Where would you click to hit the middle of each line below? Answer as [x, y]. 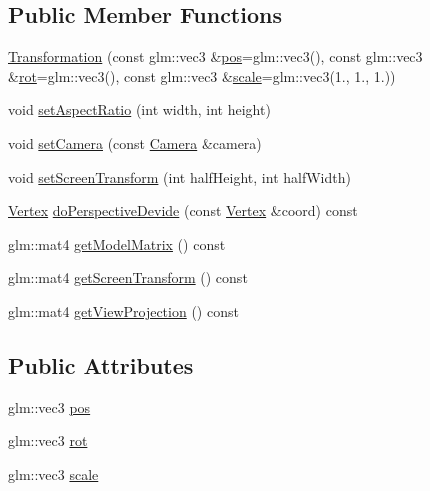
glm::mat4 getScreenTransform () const [128, 277]
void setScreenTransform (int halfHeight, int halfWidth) [179, 176]
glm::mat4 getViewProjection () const [123, 310]
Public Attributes [101, 364]
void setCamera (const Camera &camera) [135, 142]
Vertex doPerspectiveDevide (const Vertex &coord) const [183, 210]
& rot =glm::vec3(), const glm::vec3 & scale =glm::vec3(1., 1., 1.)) [202, 75]
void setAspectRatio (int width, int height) [139, 109]
